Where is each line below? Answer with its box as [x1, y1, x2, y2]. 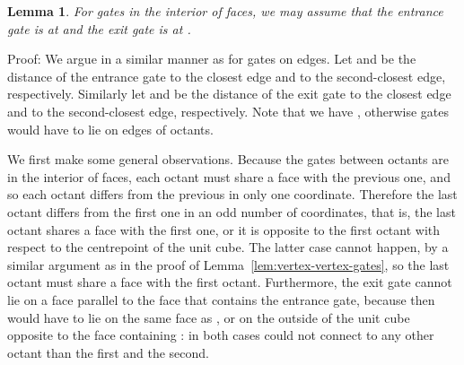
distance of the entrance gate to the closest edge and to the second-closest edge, [7, 66, 446, 85]
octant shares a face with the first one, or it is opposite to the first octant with [7, 220, 441, 239]
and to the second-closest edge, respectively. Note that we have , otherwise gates [7, 101, 449, 120]
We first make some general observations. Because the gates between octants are [7, 150, 449, 169]
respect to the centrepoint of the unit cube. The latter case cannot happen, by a [7, 238, 449, 256]
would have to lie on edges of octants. [7, 119, 214, 138]
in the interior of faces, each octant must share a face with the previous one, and [7, 167, 451, 186]
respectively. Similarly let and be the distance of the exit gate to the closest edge [7, 84, 451, 103]
